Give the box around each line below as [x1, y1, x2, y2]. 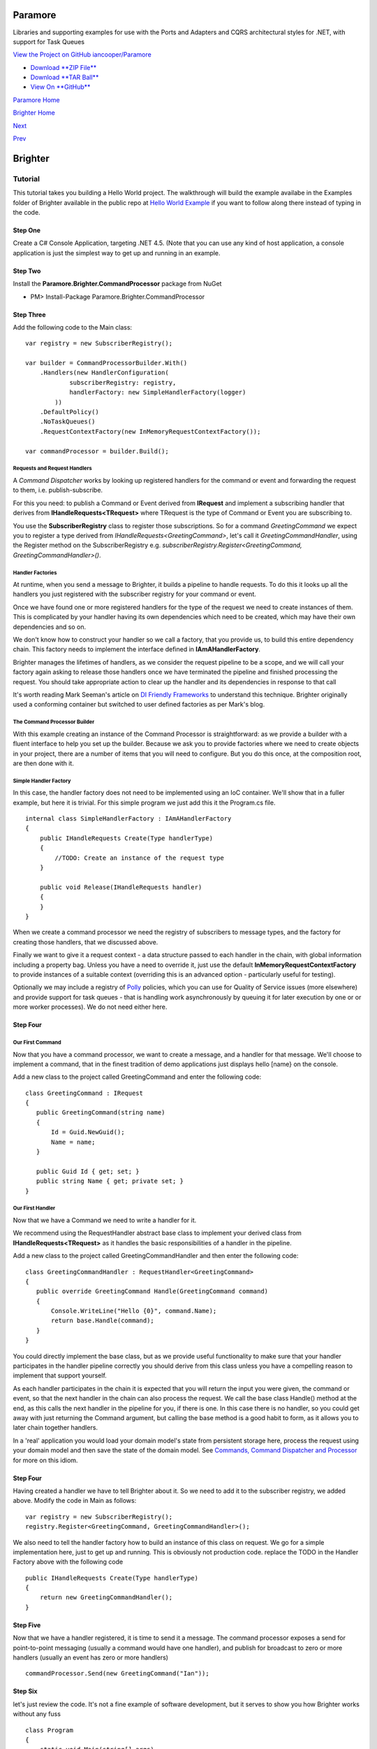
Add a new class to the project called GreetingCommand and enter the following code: [13, 1072, 262, 1081]
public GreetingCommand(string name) [36, 1109, 165, 1117]
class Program [25, 1726, 73, 1734]
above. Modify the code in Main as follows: [13, 1496, 137, 1505]
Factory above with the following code [13, 1557, 124, 1566]
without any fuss [13, 1710, 61, 1718]
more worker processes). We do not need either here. [13, 1003, 168, 1011]
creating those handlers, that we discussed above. [13, 937, 158, 946]
